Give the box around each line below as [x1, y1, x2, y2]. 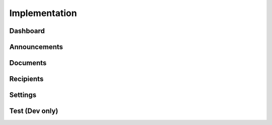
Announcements [9, 43, 63, 51]
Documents [9, 59, 47, 67]
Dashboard [9, 27, 45, 35]
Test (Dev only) [9, 107, 58, 115]
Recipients [9, 75, 44, 83]
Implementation [9, 8, 78, 19]
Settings [9, 91, 37, 99]
